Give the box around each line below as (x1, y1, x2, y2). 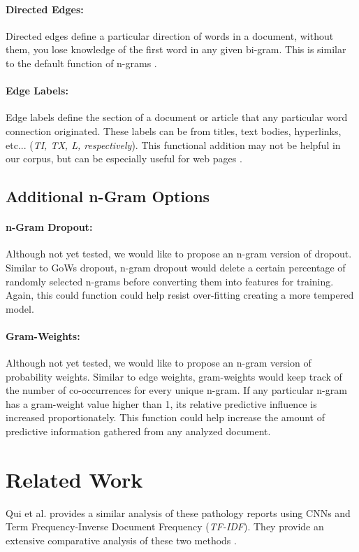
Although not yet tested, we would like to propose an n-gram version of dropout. (6, 246, 352, 261)
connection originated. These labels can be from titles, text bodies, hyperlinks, (6, 123, 342, 138)
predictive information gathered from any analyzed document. (6, 424, 271, 439)
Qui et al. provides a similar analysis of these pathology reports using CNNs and (6, 505, 351, 520)
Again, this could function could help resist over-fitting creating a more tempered (6, 288, 354, 302)
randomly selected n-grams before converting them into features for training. (6, 274, 334, 288)
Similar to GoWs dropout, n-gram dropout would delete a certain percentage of (6, 260, 346, 274)
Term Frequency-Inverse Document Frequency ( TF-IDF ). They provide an (6, 519, 324, 534)
